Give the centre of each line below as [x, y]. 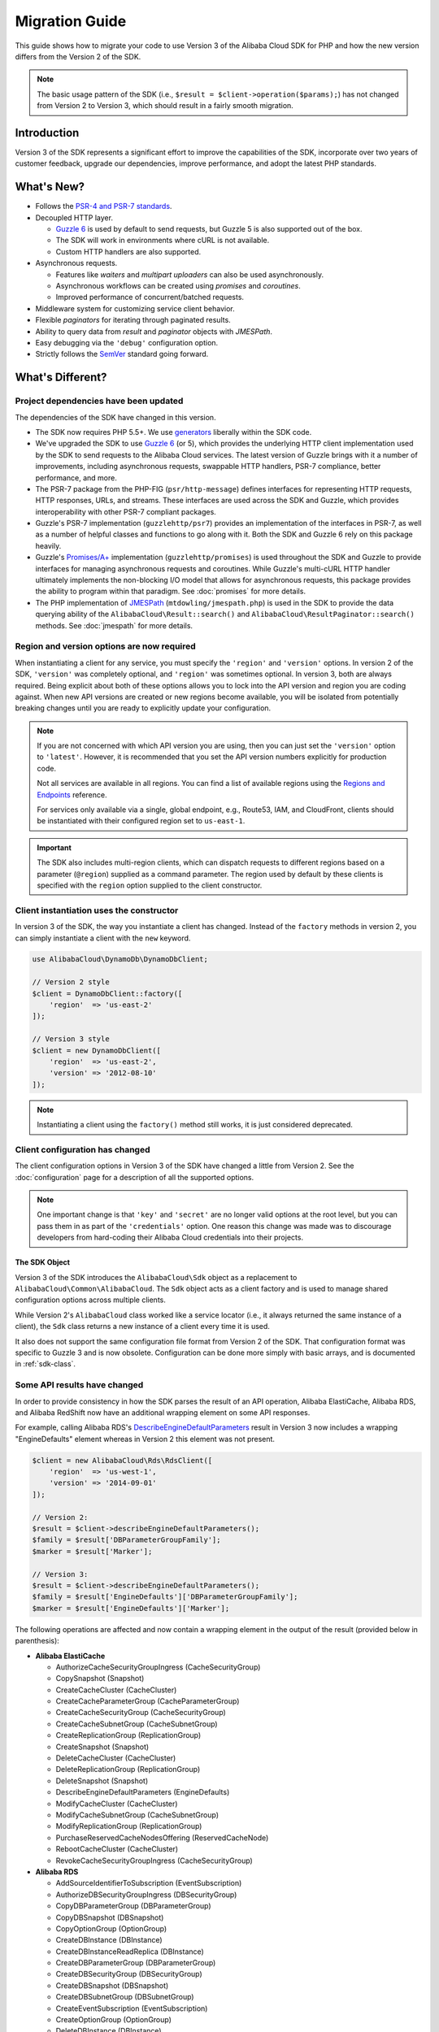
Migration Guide [71, 21]
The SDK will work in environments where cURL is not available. [163, 241]
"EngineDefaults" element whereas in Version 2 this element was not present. [145, 1439]
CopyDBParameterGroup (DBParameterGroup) [133, 1906]
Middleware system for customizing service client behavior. [135, 308]
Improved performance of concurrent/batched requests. [150, 297]
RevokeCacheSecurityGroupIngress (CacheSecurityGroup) [154, 1860]
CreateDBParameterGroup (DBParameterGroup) [136, 1963]
